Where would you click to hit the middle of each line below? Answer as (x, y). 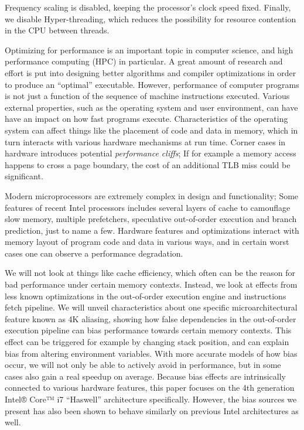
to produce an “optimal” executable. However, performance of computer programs (152, 84)
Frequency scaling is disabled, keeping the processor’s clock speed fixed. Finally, (148, 7)
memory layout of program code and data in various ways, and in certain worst (147, 242)
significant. (24, 176)
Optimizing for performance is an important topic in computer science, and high (149, 50)
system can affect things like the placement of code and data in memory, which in (151, 130)
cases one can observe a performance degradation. (94, 253)
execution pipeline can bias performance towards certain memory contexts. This (148, 330)
